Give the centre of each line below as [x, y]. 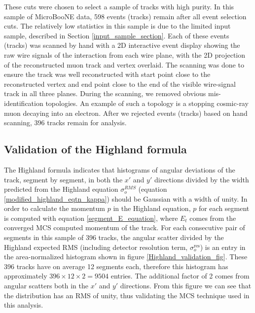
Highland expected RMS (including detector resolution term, [96, 247]
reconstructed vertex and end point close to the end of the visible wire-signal [120, 84]
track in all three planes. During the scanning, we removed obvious [105, 93]
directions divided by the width [201, 179]
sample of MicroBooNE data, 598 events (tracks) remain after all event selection [125, 16]
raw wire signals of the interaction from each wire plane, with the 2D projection [125, 54]
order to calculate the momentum [55, 208]
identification [24, 103]
